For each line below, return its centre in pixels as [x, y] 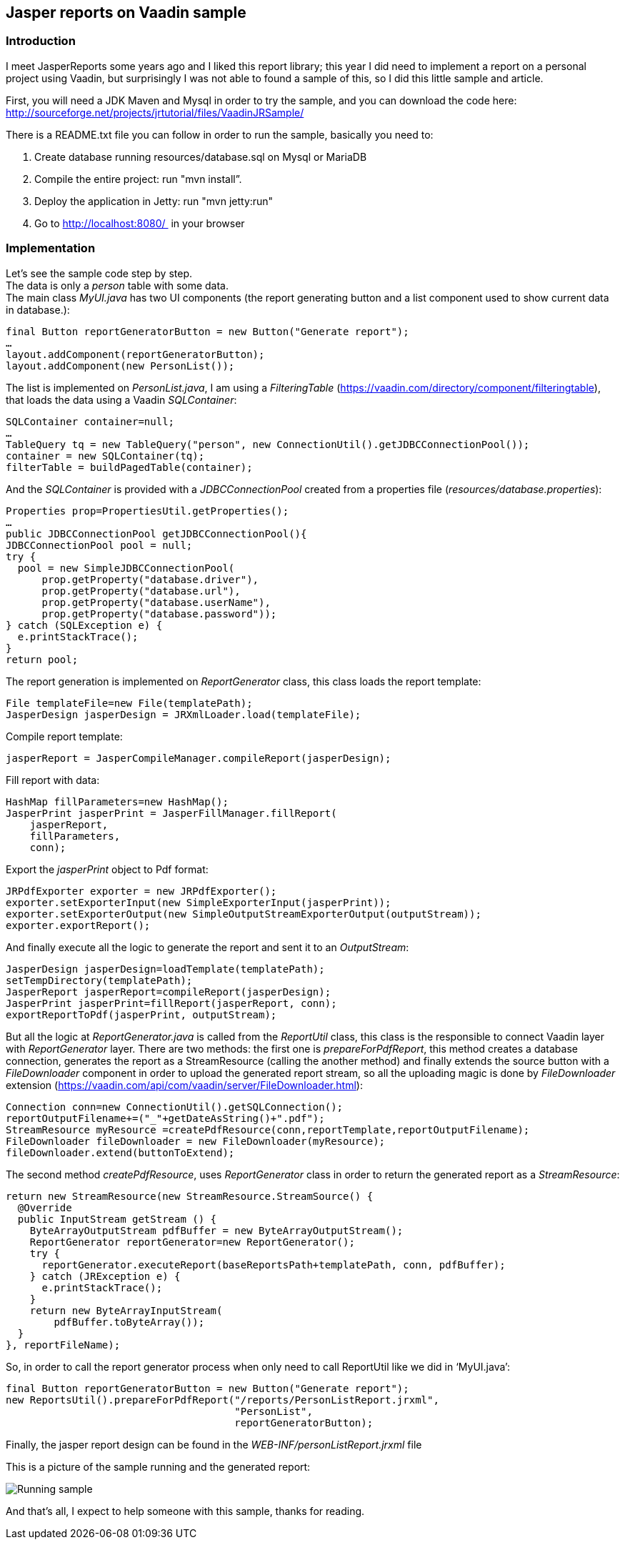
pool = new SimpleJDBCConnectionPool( [126, 568]
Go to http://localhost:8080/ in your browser [140, 223]
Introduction [41, 41]
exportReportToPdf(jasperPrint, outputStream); [141, 1014]
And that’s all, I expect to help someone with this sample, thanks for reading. [185, 1511]
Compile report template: [64, 736]
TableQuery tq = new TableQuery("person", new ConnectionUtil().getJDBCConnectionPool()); [268, 444]
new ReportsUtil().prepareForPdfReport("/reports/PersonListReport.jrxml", [222, 1400]
